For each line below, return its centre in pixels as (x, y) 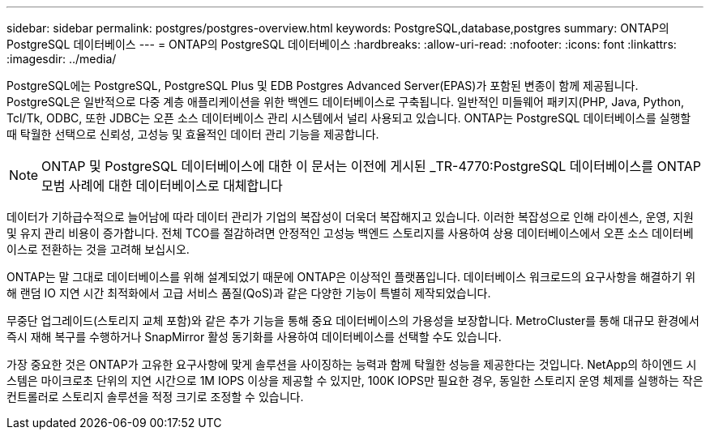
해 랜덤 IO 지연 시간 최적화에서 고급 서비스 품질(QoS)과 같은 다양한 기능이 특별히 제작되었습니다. (249, 293)
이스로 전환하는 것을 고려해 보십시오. (98, 249)
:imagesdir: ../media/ (62, 59)
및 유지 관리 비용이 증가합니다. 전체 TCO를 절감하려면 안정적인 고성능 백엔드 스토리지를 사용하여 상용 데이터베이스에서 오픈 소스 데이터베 (350, 233)
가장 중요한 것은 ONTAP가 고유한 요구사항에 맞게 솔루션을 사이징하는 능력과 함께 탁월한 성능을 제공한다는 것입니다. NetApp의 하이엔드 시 (352, 364)
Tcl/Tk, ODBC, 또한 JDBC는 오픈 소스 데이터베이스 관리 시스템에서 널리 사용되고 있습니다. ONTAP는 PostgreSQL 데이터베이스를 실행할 (349, 118)
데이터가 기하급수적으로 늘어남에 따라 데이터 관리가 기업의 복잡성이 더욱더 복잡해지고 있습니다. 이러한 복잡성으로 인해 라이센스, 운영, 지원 (350, 217)
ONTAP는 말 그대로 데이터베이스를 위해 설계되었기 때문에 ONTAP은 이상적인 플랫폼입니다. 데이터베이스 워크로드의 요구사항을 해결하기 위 (351, 277)
